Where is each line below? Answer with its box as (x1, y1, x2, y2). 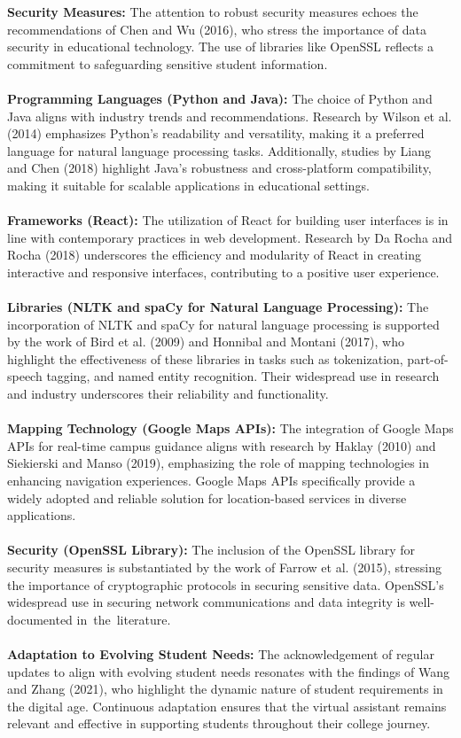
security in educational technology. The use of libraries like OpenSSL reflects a (7, 37, 434, 56)
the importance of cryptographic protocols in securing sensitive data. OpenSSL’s (7, 575, 444, 594)
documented (7, 610, 73, 628)
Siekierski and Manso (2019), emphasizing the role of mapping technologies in (7, 454, 430, 472)
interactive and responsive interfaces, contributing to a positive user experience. (7, 262, 440, 281)
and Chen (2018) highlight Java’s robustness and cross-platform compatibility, (7, 159, 432, 177)
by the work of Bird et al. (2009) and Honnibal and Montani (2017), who (7, 332, 404, 351)
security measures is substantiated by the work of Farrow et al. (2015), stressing (7, 558, 441, 576)
